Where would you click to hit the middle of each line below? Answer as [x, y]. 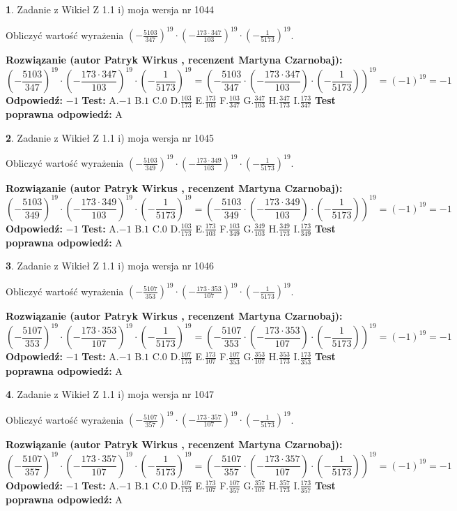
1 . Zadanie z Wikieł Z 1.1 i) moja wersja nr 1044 [110, 9]
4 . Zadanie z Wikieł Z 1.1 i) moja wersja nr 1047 [110, 394]
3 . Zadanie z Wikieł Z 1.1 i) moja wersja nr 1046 [110, 266]
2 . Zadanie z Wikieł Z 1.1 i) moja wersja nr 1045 [110, 137]
